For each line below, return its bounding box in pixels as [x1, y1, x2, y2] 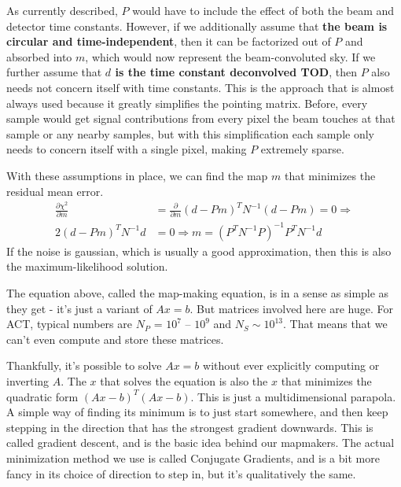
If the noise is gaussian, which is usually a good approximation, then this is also [6, 242, 392, 259]
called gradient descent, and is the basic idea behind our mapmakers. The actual [6, 434, 395, 451]
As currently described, [6, 2, 118, 18]
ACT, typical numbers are [6, 315, 132, 332]
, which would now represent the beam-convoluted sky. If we [85, 48, 376, 65]
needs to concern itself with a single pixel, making [6, 141, 247, 157]
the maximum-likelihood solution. [6, 258, 168, 275]
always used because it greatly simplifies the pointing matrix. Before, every [6, 94, 368, 111]
